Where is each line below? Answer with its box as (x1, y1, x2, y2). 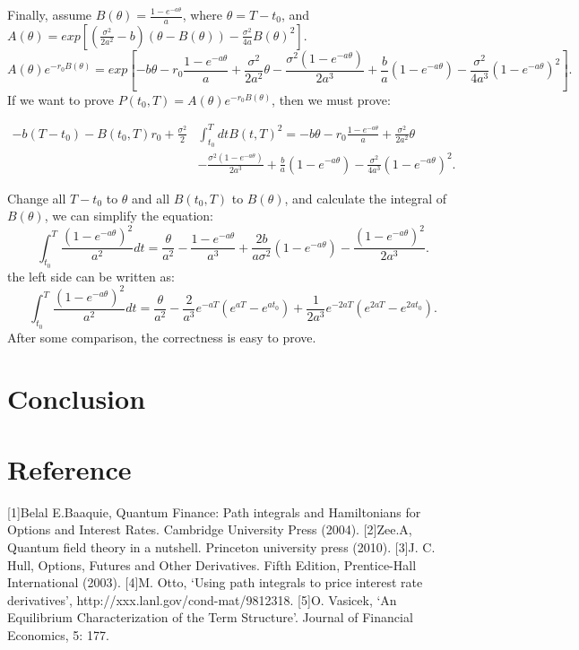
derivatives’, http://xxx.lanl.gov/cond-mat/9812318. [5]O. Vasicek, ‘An (7, 590, 397, 609)
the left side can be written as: (7, 266, 175, 285)
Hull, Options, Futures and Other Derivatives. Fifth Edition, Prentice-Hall (7, 555, 417, 574)
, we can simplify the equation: (44, 206, 213, 225)
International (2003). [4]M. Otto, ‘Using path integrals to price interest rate (7, 573, 423, 592)
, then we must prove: (272, 90, 391, 108)
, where (182, 5, 223, 23)
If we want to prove (7, 90, 115, 108)
